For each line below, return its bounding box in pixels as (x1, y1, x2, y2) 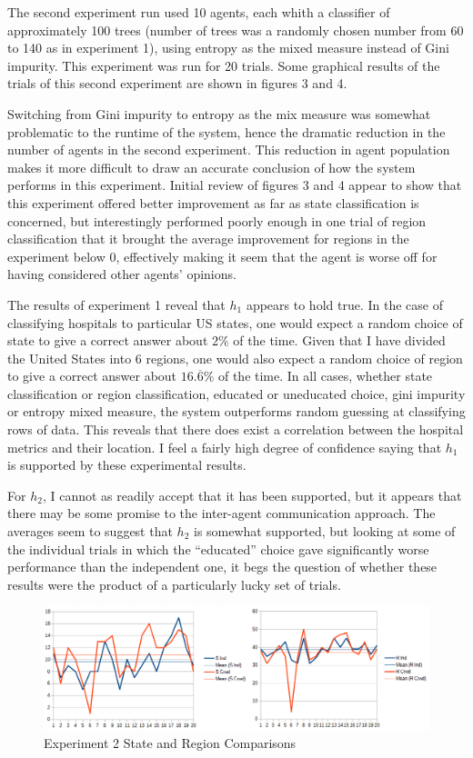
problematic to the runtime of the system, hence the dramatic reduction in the (7, 122, 446, 141)
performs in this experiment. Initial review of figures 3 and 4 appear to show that (7, 175, 462, 194)
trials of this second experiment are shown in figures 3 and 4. (7, 74, 347, 93)
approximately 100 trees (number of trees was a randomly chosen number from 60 (7, 20, 464, 39)
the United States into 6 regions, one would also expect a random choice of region (7, 348, 463, 367)
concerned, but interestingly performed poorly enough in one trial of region (7, 211, 427, 230)
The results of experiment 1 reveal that (7, 294, 226, 314)
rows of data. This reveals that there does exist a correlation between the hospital (7, 420, 464, 439)
